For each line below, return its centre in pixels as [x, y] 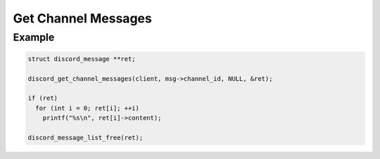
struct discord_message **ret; [82, 59]
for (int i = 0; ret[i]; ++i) [88, 108]
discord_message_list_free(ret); [85, 138]
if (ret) [43, 98]
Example [34, 37]
